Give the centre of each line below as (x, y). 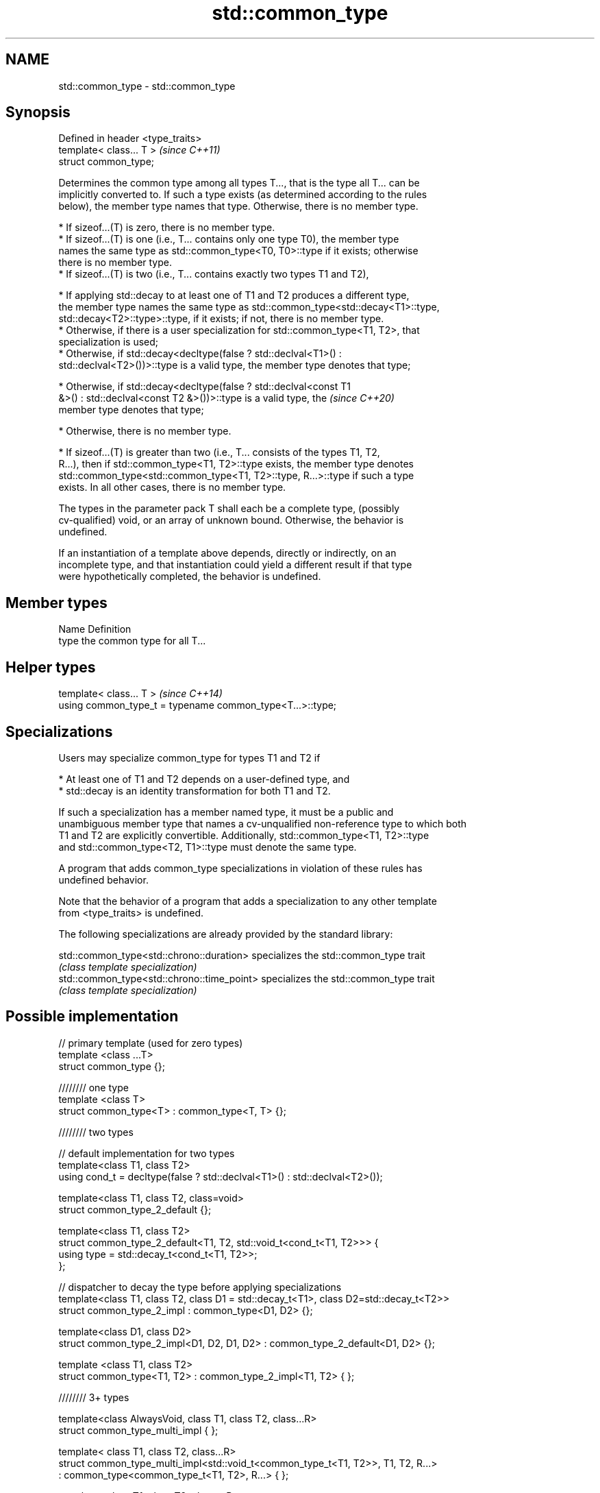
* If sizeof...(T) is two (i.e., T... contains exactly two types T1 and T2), (214, 274)
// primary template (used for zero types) (151, 1043)
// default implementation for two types (147, 1153)
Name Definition (95, 629)
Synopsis (38, 112)
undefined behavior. (103, 879)
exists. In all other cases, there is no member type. (172, 487)
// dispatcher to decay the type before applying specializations (200, 1287)
